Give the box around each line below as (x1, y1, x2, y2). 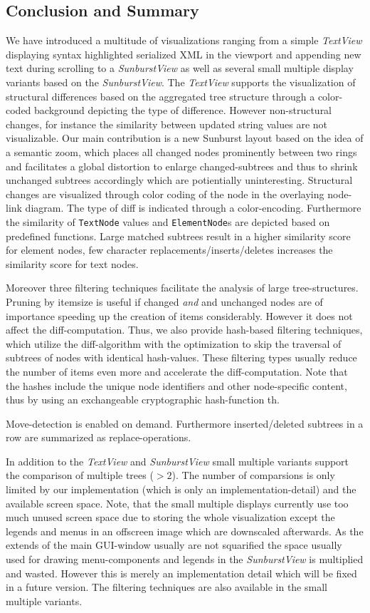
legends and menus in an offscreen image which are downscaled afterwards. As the (6, 523, 364, 538)
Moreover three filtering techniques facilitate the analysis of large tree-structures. (6, 280, 359, 295)
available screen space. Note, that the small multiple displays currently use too (6, 495, 349, 510)
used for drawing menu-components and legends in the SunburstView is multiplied (6, 552, 364, 567)
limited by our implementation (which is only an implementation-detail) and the (6, 482, 356, 497)
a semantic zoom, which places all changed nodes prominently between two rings (6, 144, 357, 159)
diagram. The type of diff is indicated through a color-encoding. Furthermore (25, 200, 361, 215)
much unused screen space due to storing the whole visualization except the (6, 510, 335, 525)
